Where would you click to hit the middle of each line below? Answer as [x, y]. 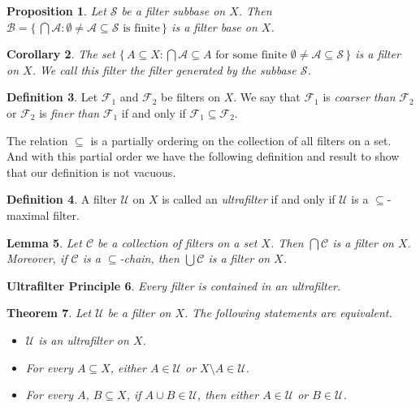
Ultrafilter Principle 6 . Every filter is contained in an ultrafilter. [174, 285]
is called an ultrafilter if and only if [249, 199]
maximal [28, 215]
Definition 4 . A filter [62, 199]
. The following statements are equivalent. [288, 313]
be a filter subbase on [173, 11]
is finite [141, 28]
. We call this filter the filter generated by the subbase [164, 69]
